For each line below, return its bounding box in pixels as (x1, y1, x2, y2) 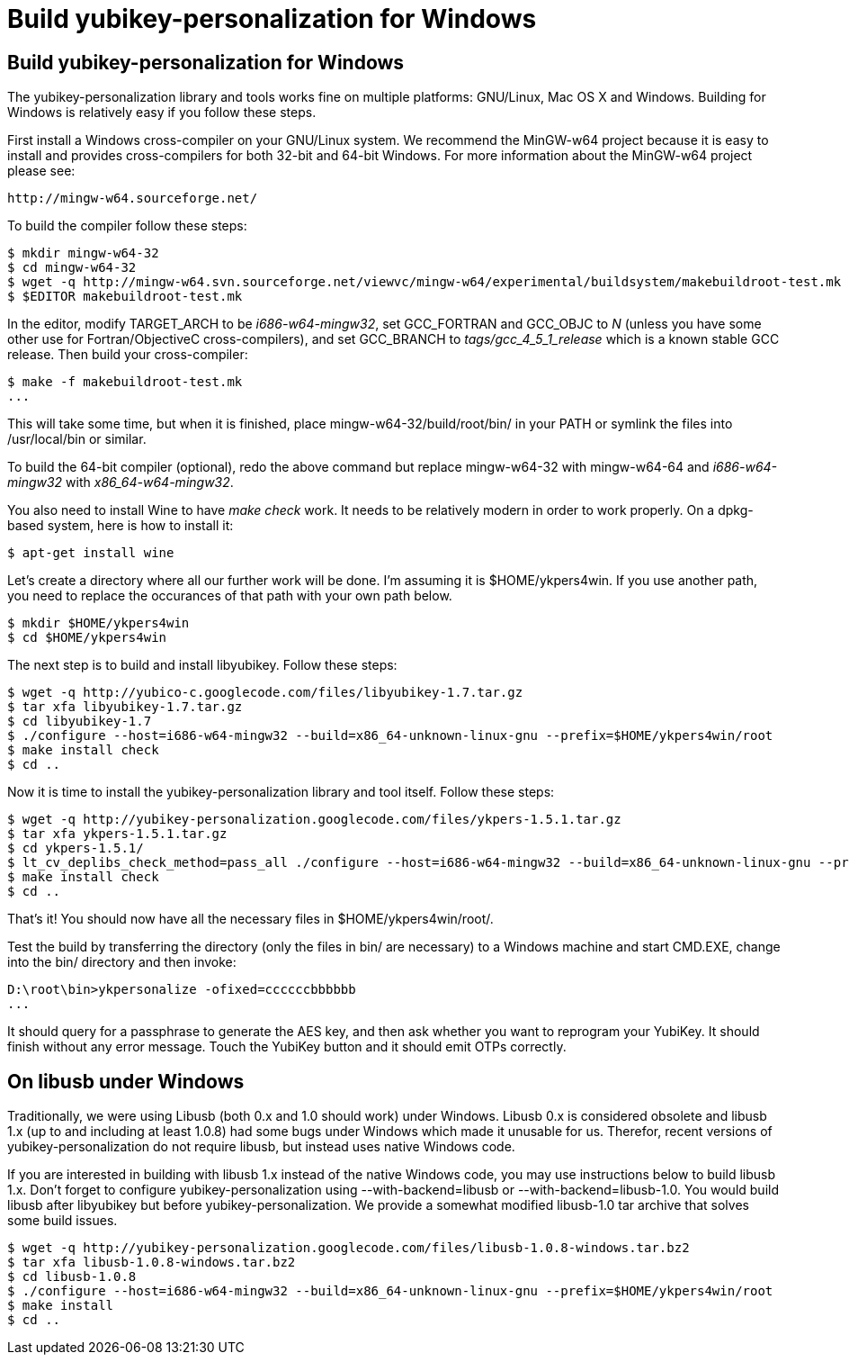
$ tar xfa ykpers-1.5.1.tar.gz (7, 826, 228, 842)
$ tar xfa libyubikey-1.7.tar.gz (7, 699, 243, 715)
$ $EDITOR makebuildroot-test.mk (7, 289, 243, 304)
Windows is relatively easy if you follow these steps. (7, 104, 317, 121)
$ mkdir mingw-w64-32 (7, 246, 159, 261)
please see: (7, 163, 76, 179)
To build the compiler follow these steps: (7, 218, 247, 234)
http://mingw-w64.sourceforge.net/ (7, 191, 258, 206)
